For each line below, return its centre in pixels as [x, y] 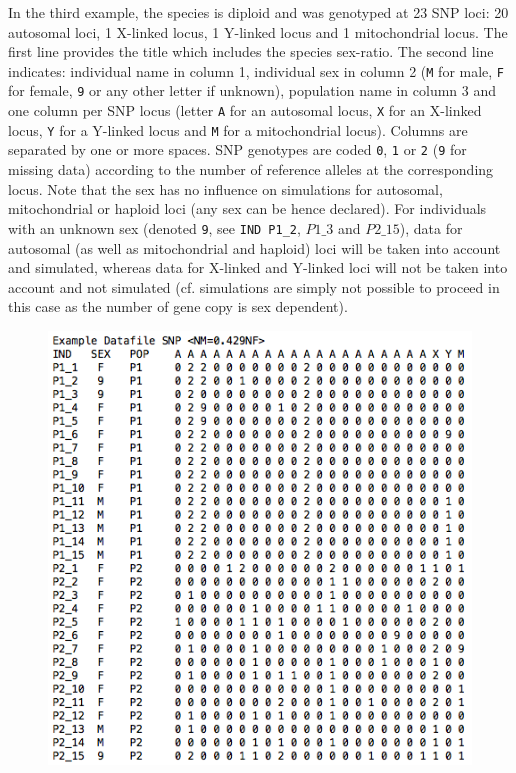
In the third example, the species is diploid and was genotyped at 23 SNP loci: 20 [258, 12]
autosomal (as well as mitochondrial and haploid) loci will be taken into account [254, 247]
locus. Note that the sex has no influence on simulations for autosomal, [225, 188]
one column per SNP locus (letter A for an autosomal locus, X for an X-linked [245, 110]
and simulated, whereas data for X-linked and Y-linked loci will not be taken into [258, 267]
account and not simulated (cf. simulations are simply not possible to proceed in [254, 286]
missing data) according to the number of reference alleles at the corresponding [251, 169]
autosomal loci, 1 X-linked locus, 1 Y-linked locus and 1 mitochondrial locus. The [258, 31]
